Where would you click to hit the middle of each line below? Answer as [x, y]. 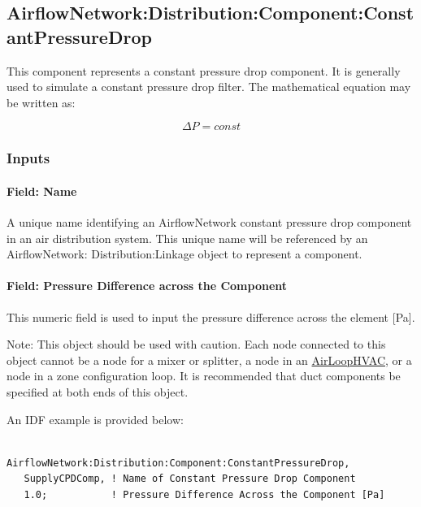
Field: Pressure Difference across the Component [147, 286]
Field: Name [42, 191]
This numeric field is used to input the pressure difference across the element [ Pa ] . [211, 316]
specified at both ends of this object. [98, 391]
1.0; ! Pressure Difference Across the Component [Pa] [204, 494]
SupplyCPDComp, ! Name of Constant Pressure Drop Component [190, 479]
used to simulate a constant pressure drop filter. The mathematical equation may [209, 87]
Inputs [28, 158]
